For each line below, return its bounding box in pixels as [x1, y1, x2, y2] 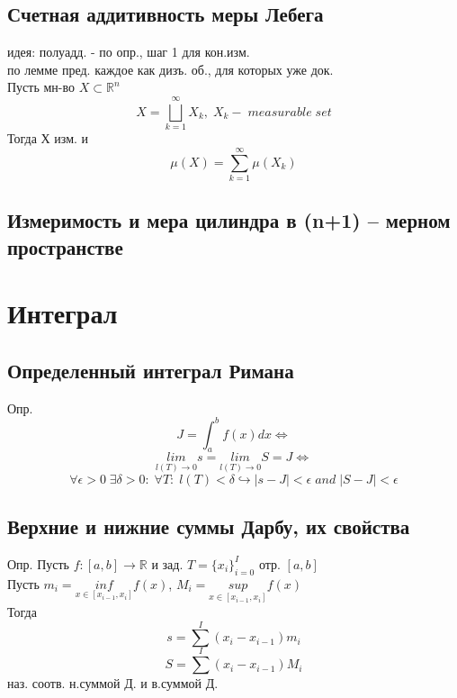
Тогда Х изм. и [7, 129, 89, 148]
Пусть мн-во [7, 77, 76, 96]
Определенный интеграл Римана [7, 356, 294, 384]
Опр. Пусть [7, 554, 69, 573]
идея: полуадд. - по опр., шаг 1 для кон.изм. [7, 42, 250, 61]
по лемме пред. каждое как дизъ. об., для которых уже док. [7, 59, 334, 78]
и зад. [151, 554, 184, 573]
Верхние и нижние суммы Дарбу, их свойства [7, 512, 410, 540]
